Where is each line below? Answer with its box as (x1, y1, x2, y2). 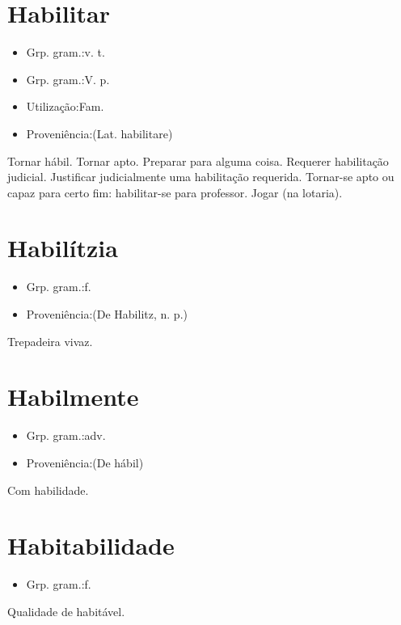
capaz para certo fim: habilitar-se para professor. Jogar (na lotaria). (7, 184, 343, 201)
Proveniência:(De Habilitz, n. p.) (26, 306, 188, 322)
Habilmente (7, 380, 139, 413)
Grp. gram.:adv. (26, 427, 106, 444)
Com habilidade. (7, 481, 89, 498)
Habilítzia (7, 231, 118, 264)
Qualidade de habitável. (7, 602, 125, 619)
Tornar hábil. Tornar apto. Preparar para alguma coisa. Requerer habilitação (7, 152, 389, 169)
